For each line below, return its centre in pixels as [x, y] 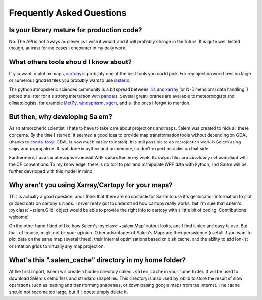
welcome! [19, 217]
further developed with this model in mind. [51, 171]
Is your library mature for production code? [75, 30]
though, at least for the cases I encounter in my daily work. [68, 48]
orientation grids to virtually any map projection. [57, 246]
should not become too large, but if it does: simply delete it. [68, 292]
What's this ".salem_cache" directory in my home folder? [98, 260]
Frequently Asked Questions [68, 13]
